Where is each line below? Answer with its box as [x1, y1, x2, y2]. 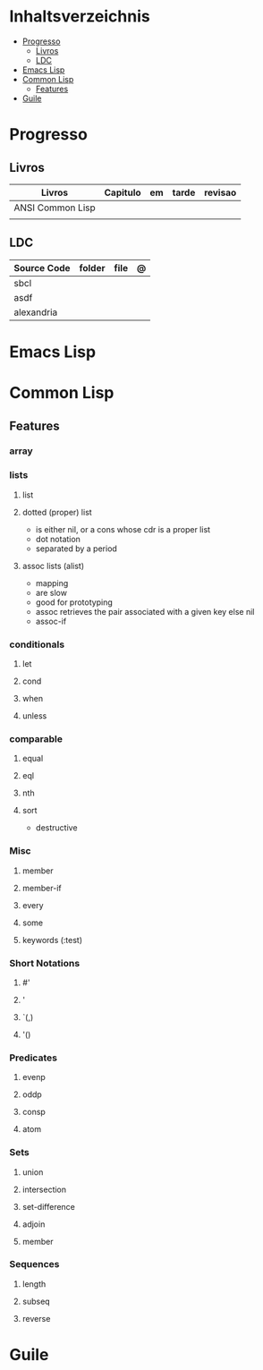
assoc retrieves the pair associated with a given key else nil [35, 606, 255, 617]
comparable [9, 732, 63, 745]
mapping [35, 577, 69, 588]
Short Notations [9, 957, 81, 969]
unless [21, 711, 47, 721]
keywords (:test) [21, 934, 83, 945]
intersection [21, 1184, 67, 1195]
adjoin [21, 1219, 46, 1230]
